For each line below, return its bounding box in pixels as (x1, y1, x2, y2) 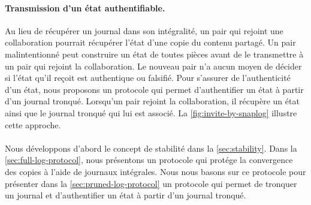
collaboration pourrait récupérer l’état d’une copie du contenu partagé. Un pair (5, 36, 296, 49)
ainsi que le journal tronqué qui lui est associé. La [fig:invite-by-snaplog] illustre (5, 106, 297, 119)
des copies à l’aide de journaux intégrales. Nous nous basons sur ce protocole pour (5, 165, 306, 177)
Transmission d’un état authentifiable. (5, 1, 165, 14)
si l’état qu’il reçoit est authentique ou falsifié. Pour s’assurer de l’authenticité (5, 71, 291, 84)
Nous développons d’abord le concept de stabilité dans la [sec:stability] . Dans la (5, 141, 297, 154)
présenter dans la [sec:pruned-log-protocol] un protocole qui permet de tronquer (5, 177, 297, 189)
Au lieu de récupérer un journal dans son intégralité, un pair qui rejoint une (5, 24, 283, 37)
